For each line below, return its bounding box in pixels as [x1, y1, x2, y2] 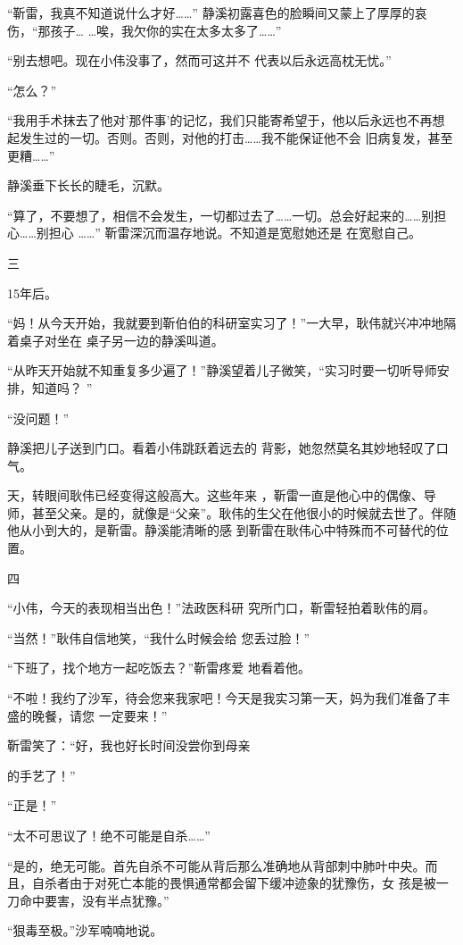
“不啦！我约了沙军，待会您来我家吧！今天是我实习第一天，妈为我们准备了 [7, 689, 438, 707]
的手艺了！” [7, 765, 76, 784]
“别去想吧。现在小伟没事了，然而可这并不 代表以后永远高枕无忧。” [7, 51, 392, 70]
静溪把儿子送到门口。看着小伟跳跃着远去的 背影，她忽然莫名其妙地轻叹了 [7, 439, 436, 457]
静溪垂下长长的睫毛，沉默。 [7, 176, 169, 195]
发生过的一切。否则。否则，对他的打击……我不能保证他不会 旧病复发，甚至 [19, 128, 453, 146]
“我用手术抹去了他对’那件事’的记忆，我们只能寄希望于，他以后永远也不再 [7, 111, 433, 130]
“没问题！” [7, 408, 70, 427]
